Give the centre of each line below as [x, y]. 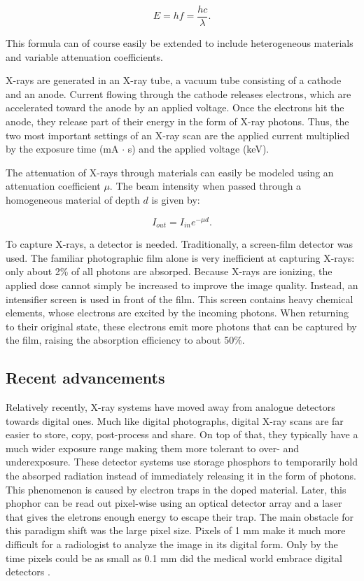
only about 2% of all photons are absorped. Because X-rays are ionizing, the [169, 271]
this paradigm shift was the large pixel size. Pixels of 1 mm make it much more [176, 530]
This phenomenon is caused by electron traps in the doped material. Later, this [176, 489]
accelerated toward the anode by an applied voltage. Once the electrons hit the [175, 107]
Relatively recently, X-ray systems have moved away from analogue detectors [170, 407]
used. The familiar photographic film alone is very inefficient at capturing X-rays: [180, 257]
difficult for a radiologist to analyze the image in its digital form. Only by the [172, 544]
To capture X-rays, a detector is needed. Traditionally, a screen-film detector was [179, 244]
